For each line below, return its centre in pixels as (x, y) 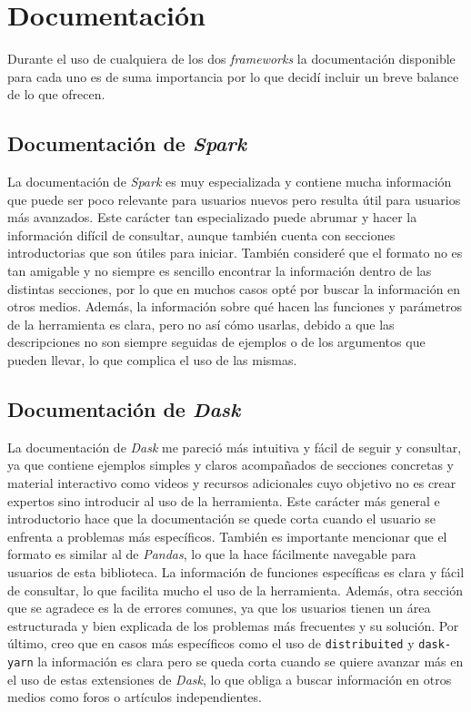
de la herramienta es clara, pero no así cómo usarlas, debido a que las (201, 324)
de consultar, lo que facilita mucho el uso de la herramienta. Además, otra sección (235, 590)
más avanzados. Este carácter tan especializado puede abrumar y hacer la (212, 217)
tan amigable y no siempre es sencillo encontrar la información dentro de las (220, 271)
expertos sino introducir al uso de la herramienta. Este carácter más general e (224, 500)
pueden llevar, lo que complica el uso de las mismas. (152, 360)
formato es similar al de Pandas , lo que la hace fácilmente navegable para (212, 554)
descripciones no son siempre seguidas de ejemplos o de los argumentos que (216, 342)
